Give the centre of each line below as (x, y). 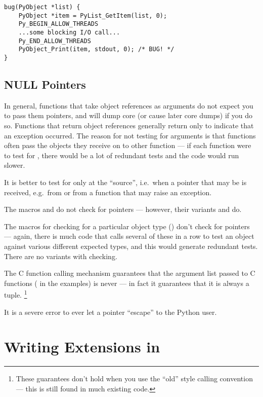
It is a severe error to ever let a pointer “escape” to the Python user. (111, 312)
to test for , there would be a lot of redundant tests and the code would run (122, 155)
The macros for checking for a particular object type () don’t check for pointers (127, 226)
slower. (15, 165)
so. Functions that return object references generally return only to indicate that (129, 125)
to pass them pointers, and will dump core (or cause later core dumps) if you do (128, 115)
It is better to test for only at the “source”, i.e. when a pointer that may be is (125, 182)
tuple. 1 (16, 294)
